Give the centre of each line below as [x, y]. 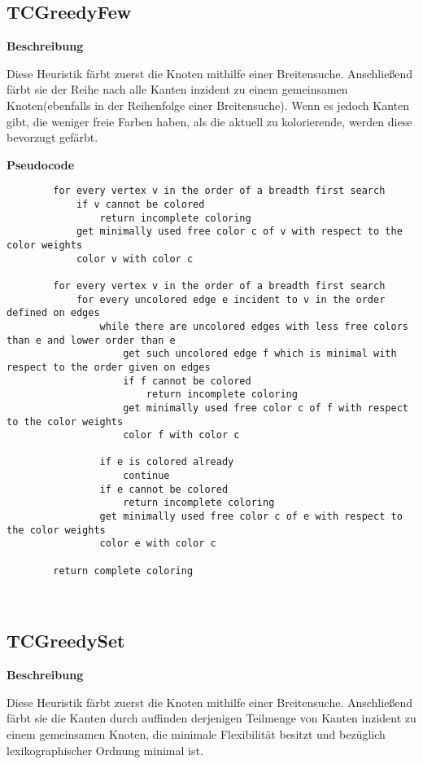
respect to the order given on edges [109, 367]
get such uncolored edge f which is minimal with [260, 354]
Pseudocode [41, 164]
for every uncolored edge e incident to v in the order [231, 299]
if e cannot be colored [164, 489]
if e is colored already [167, 462]
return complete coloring [123, 571]
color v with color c [135, 259]
